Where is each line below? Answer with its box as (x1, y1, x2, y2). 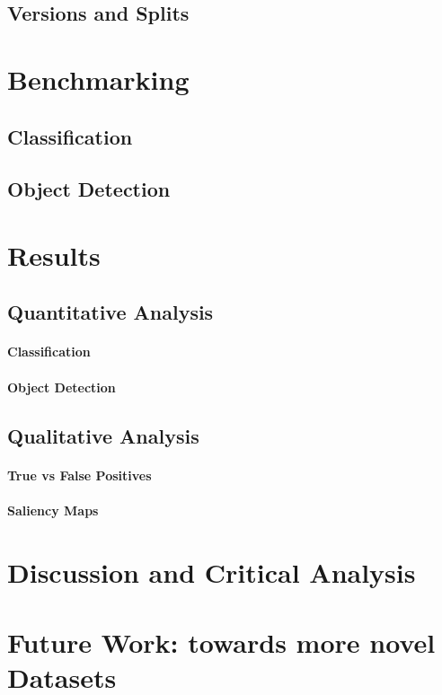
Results (7, 236, 101, 273)
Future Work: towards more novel (7, 623, 436, 660)
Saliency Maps (7, 500, 99, 519)
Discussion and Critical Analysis (7, 553, 416, 590)
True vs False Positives (7, 465, 152, 484)
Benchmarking (7, 60, 190, 97)
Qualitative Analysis (7, 421, 199, 449)
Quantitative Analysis (7, 298, 214, 326)
